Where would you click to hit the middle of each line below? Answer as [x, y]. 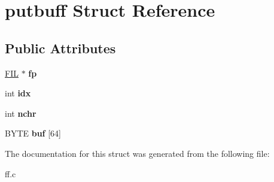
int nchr [21, 113]
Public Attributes [60, 48]
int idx [18, 93]
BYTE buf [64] [33, 133]
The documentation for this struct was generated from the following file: [137, 153]
